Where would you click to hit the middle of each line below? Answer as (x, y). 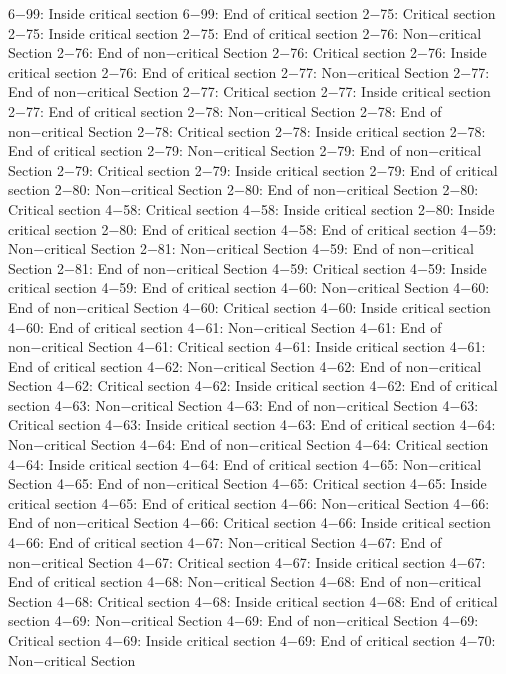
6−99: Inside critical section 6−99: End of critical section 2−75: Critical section (252, 13)
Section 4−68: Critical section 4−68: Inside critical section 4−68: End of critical (253, 600)
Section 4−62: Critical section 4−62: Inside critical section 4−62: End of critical (253, 385)
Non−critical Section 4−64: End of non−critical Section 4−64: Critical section (248, 444)
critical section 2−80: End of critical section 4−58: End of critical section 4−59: (252, 228)
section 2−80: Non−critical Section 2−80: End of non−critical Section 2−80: (243, 189)
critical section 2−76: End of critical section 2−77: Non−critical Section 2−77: (249, 71)
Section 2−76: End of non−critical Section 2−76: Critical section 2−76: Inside (247, 52)
